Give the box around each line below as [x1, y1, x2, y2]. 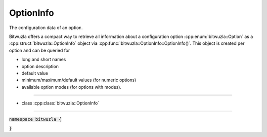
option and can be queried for [9, 47, 70, 53]
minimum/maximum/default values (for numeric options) [21, 77, 136, 83]
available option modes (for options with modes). [21, 84, 122, 90]
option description [21, 63, 59, 69]
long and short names [21, 57, 66, 63]
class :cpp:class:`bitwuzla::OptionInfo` [21, 100, 99, 106]
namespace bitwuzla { [9, 116, 62, 122]
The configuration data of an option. [9, 25, 83, 31]
